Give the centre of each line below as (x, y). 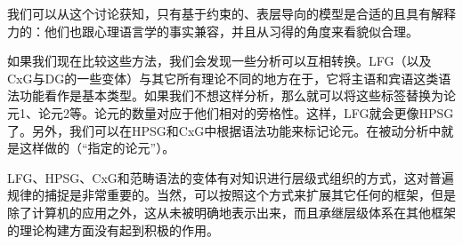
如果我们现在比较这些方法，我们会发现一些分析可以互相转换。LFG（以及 (219, 61)
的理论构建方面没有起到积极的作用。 (113, 229)
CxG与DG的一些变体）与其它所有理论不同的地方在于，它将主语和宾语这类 (223, 78)
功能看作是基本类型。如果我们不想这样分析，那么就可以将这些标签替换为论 (237, 95)
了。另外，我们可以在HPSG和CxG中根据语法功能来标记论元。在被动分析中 (224, 130)
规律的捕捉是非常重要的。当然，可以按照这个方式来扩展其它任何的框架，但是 (231, 195)
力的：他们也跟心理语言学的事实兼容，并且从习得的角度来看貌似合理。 (213, 31)
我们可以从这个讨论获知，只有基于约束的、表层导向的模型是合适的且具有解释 (231, 13)
